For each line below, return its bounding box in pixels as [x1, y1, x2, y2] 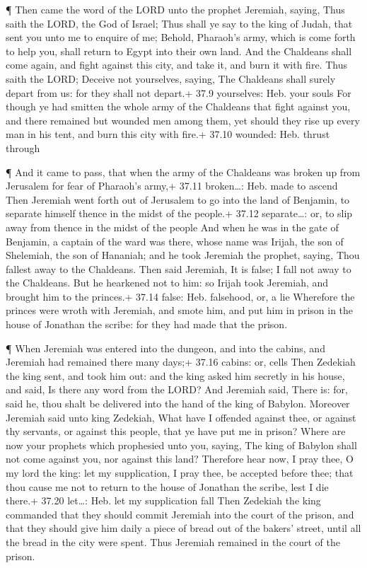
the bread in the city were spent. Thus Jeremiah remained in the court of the [6, 534, 341, 549]
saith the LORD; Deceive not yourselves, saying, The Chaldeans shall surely [6, 71, 336, 86]
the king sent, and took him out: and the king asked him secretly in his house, [6, 368, 345, 383]
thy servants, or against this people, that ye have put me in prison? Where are [6, 424, 346, 439]
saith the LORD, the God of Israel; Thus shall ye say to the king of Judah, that [6, 16, 353, 30]
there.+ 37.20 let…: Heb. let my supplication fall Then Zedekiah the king [6, 493, 321, 508]
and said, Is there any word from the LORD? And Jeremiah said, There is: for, [6, 382, 348, 397]
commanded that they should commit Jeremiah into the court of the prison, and [6, 506, 354, 521]
